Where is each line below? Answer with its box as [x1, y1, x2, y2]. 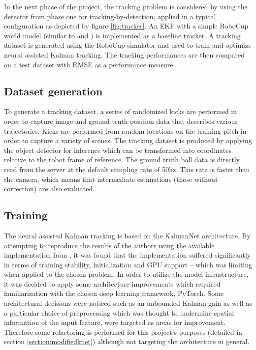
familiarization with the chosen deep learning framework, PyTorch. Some [4, 288, 224, 298]
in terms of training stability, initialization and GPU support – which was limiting [4, 259, 253, 269]
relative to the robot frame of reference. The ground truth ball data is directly [4, 154, 240, 165]
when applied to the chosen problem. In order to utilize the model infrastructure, [4, 269, 249, 279]
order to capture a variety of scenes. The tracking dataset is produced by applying [4, 135, 252, 146]
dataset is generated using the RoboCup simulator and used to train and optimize [4, 40, 252, 50]
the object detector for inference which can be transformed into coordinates [4, 145, 231, 155]
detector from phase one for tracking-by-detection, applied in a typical [4, 11, 216, 21]
